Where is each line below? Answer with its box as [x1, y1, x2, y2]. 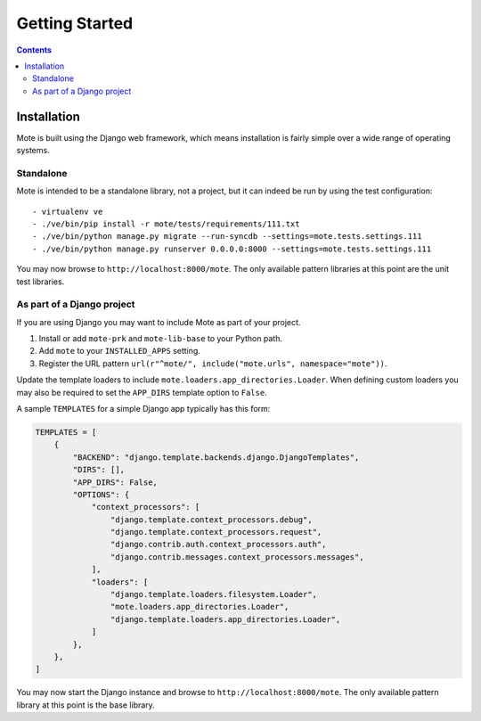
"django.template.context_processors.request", [110, 527, 322, 537]
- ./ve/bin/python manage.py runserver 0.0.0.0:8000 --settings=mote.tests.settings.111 [32, 243, 432, 254]
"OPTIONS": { [72, 489, 130, 499]
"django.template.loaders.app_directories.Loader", [110, 614, 341, 624]
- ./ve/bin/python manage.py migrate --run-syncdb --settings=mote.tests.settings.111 [32, 232, 422, 242]
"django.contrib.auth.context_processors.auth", [110, 539, 327, 550]
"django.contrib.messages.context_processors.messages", [110, 552, 364, 561]
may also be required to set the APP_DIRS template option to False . [16, 387, 267, 397]
